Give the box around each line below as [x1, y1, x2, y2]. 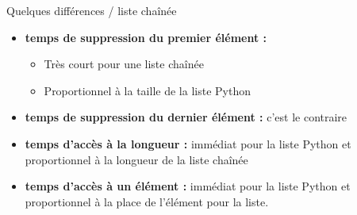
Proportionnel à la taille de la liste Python [44, 82, 251, 98]
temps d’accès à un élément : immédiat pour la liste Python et [25, 178, 351, 194]
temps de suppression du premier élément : [25, 29, 267, 45]
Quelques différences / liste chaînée [6, 2, 177, 18]
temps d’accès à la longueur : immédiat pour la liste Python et [25, 135, 351, 152]
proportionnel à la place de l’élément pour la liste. [25, 193, 269, 209]
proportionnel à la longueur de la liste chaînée [25, 151, 248, 167]
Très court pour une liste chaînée [44, 56, 204, 72]
